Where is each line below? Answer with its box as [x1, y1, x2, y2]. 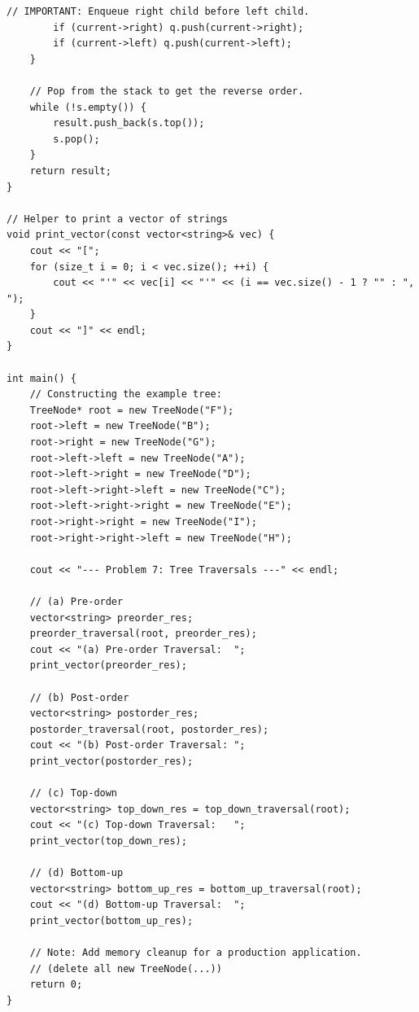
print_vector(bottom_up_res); [29, 914, 194, 927]
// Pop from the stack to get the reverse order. [29, 85, 304, 97]
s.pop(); [53, 133, 100, 145]
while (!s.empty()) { [29, 101, 146, 113]
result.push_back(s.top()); [53, 117, 205, 129]
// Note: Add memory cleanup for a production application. [29, 947, 362, 959]
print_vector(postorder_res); [29, 755, 194, 767]
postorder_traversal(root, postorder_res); [29, 723, 269, 735]
